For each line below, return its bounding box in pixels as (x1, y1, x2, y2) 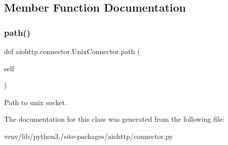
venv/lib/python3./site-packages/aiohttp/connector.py (4, 130, 173, 141)
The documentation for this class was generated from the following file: (4, 114, 224, 124)
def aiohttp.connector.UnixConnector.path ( (4, 46, 140, 56)
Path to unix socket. (4, 96, 67, 107)
